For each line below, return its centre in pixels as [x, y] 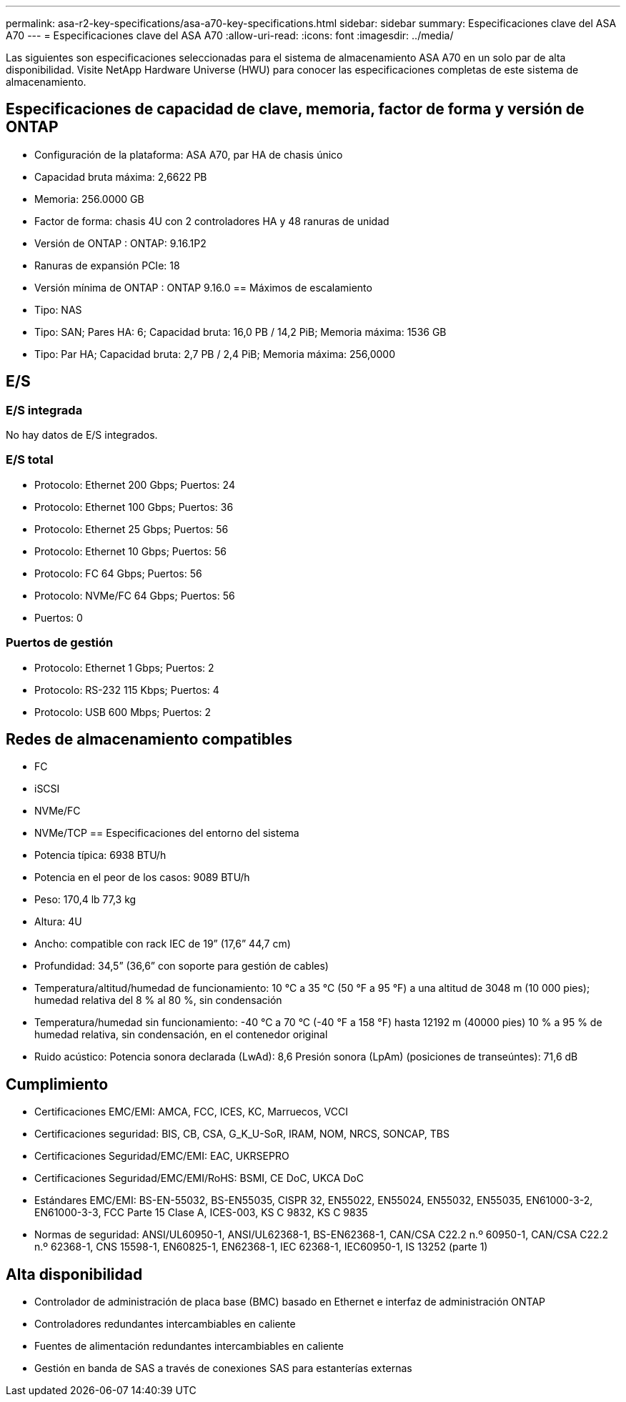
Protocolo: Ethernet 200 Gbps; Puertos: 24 [135, 484]
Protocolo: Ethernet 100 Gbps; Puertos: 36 [134, 507]
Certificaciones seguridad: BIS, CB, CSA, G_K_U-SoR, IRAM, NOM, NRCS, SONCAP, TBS [242, 1134]
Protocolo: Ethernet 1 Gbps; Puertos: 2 [124, 667]
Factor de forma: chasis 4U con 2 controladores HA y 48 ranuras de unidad [212, 221]
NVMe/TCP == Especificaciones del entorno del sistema [167, 833]
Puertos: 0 [59, 617]
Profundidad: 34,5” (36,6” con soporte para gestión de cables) [182, 966]
